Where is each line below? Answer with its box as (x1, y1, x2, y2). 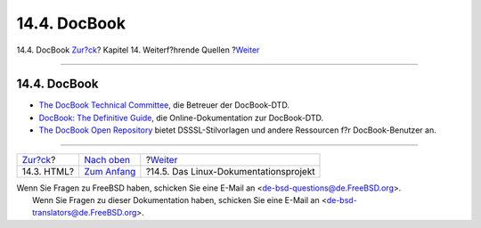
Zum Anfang (84, 165, 136, 177)
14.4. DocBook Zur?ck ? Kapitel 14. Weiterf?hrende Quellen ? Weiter (16, 45, 260, 55)
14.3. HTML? (21, 165, 75, 177)
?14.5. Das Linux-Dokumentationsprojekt (145, 165, 315, 177)
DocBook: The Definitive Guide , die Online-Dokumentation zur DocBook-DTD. (38, 112, 324, 123)
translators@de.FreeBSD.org (32, 208, 137, 218)
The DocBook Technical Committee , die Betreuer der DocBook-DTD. (38, 100, 289, 110)
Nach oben (84, 153, 131, 166)
